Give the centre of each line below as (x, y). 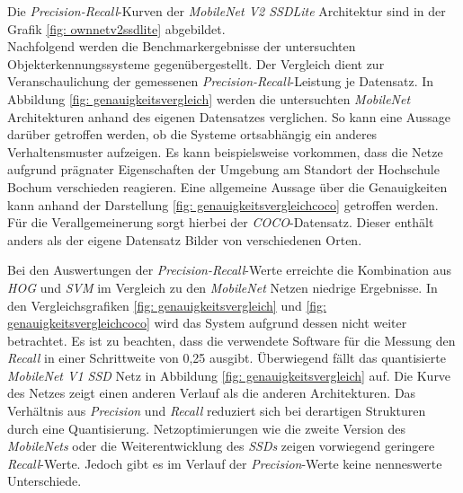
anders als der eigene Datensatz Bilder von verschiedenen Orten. (185, 239)
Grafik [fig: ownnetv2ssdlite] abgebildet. (116, 28)
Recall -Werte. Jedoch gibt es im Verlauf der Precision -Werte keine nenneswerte (225, 463)
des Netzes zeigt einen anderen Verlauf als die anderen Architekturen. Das (212, 393)
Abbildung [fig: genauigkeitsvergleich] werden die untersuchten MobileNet (209, 98)
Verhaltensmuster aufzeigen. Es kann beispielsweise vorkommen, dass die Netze (225, 151)
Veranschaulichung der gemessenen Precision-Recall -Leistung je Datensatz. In (221, 81)
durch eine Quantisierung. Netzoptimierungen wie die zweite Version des (206, 428)
